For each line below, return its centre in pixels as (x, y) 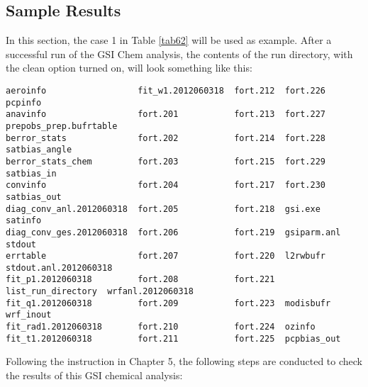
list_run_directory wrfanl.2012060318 (100, 292)
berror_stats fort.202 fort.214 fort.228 (166, 138)
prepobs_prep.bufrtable (62, 126)
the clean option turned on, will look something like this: (129, 68)
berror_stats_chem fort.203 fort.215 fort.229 (166, 161)
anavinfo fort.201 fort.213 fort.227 (166, 114)
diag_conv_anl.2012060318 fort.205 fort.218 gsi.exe (163, 209)
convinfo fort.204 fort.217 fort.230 (166, 185)
